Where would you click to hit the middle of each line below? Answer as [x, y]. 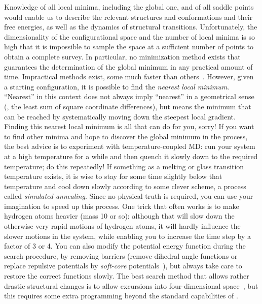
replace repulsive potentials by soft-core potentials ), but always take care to [123, 266]
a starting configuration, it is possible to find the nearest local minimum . [117, 86]
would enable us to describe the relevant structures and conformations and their [128, 17]
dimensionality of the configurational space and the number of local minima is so [130, 36]
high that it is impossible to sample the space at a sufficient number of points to [129, 47]
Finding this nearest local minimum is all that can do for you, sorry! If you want [129, 126]
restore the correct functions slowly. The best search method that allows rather [127, 276]
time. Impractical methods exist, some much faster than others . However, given [129, 77]
